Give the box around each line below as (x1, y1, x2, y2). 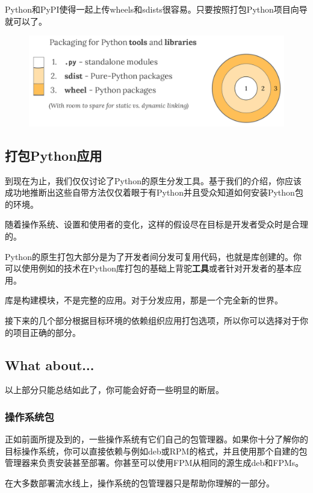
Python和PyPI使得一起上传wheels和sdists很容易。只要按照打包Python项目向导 (5, 3, 308, 15)
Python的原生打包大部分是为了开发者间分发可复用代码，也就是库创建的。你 (5, 250, 302, 262)
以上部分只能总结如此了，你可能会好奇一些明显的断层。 (5, 383, 224, 396)
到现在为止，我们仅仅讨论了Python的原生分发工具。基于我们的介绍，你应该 (5, 174, 302, 187)
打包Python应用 (5, 146, 102, 164)
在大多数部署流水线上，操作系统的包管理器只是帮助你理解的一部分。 (5, 477, 274, 489)
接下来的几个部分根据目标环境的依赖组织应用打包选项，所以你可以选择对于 (5, 314, 300, 327)
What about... (5, 355, 95, 374)
